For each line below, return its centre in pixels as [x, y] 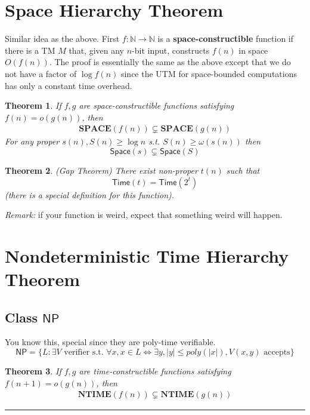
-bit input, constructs [171, 50]
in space [253, 50]
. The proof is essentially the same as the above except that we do [170, 62]
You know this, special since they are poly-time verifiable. [110, 342]
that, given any [96, 50]
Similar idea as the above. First [62, 39]
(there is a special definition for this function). [90, 194]
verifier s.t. [84, 353]
